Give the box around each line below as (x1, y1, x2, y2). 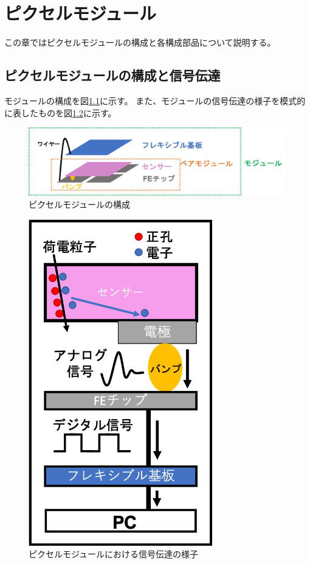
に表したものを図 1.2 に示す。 (4, 106, 117, 119)
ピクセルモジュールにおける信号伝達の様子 (29, 548, 199, 560)
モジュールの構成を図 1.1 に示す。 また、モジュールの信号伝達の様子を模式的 (4, 94, 306, 107)
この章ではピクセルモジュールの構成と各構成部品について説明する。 (4, 36, 276, 49)
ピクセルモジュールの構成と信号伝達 (4, 66, 221, 85)
